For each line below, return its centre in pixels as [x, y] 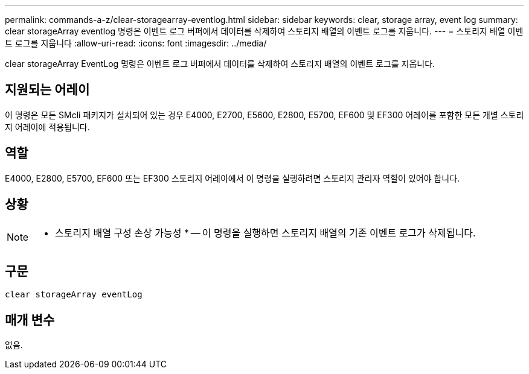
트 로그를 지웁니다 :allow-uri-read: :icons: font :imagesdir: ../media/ [136, 43]
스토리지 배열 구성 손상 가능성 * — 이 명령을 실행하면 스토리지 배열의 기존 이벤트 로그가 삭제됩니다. [265, 233]
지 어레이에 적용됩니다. [47, 127]
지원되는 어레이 [47, 90]
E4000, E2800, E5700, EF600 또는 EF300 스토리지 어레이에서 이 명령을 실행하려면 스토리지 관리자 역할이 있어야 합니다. [232, 178]
